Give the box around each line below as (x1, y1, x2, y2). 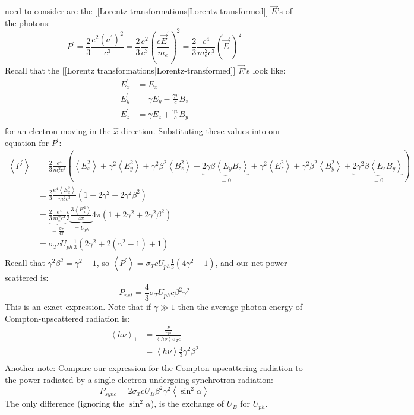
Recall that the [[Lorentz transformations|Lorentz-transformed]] (5, 64, 236, 77)
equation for (5, 136, 49, 148)
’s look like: (244, 64, 286, 77)
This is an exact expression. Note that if (5, 300, 151, 312)
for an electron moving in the (5, 125, 111, 137)
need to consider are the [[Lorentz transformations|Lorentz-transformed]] (5, 5, 268, 17)
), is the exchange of (150, 397, 225, 410)
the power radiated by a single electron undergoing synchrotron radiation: (5, 373, 273, 385)
